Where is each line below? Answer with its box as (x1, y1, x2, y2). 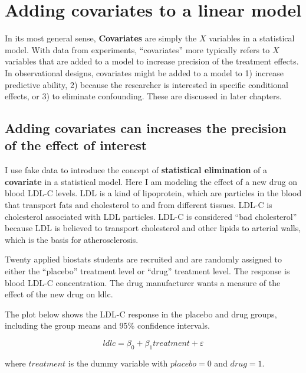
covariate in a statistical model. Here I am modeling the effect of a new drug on (5, 175, 298, 187)
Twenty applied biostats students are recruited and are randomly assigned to (5, 253, 282, 265)
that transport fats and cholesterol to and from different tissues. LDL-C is (5, 199, 272, 211)
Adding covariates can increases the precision (5, 119, 287, 137)
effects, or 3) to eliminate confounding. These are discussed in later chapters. (5, 90, 282, 102)
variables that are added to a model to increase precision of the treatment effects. (5, 55, 299, 67)
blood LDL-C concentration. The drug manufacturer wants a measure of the (5, 276, 281, 288)
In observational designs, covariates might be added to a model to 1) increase (5, 66, 284, 79)
